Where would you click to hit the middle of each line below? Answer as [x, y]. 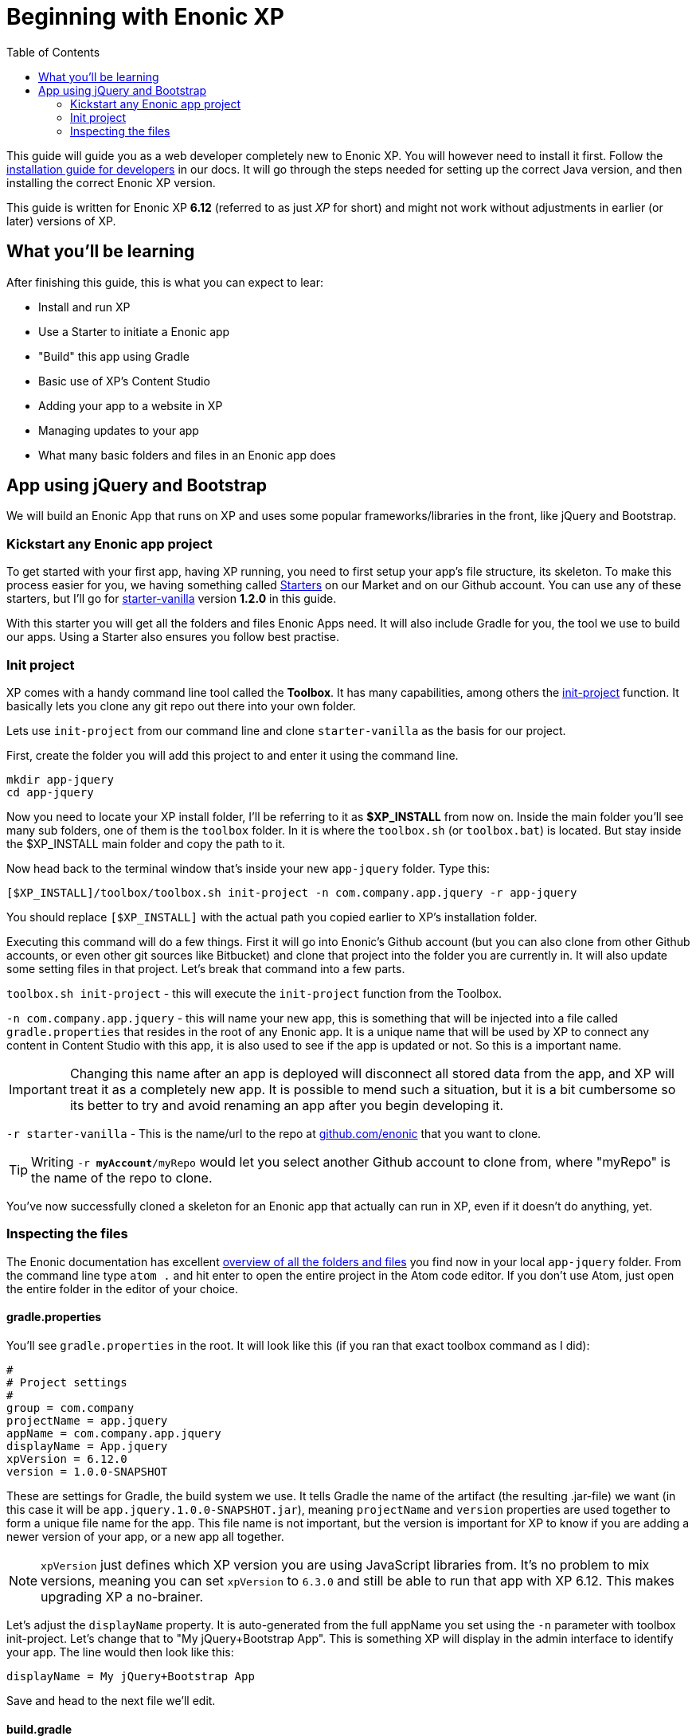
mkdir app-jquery [60, 779]
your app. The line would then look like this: [120, 1652]
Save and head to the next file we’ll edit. [111, 1700]
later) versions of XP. [61, 221]
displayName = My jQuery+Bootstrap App [131, 1676]
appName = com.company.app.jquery [114, 1433]
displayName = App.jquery [87, 1446]
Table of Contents [53, 52]
